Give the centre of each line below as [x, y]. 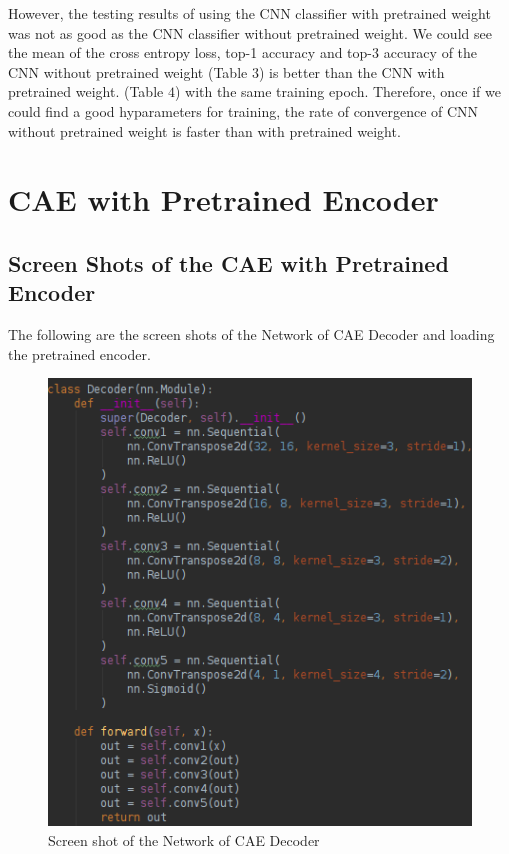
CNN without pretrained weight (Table [128, 71]
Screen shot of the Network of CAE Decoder [184, 839]
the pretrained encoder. [79, 353]
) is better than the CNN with [351, 71]
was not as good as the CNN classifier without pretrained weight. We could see [250, 32]
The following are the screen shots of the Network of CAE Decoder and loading [251, 334]
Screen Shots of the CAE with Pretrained [228, 262]
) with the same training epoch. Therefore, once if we [337, 91]
